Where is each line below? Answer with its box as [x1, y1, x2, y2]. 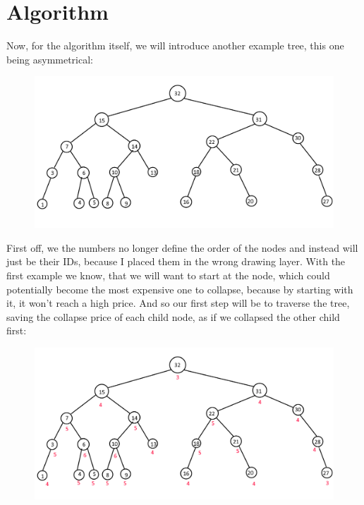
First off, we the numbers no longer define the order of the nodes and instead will [6, 240, 358, 255]
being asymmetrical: [6, 51, 94, 66]
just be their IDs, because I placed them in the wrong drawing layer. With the [6, 254, 346, 269]
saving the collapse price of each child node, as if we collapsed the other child [6, 309, 340, 324]
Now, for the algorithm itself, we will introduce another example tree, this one [6, 38, 344, 53]
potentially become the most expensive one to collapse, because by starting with [6, 281, 353, 296]
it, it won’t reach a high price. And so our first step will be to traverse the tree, [6, 296, 350, 310]
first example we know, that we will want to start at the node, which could [6, 267, 330, 282]
